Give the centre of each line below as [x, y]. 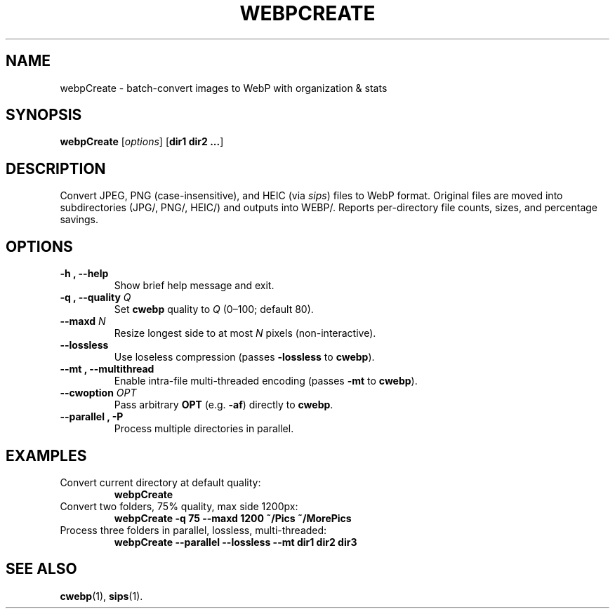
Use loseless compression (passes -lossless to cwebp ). [244, 357]
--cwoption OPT [98, 393]
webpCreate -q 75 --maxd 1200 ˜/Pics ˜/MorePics [233, 518]
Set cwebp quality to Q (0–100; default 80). [214, 309]
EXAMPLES [46, 455]
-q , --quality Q [95, 298]
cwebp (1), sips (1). [101, 596]
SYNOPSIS [44, 115]
